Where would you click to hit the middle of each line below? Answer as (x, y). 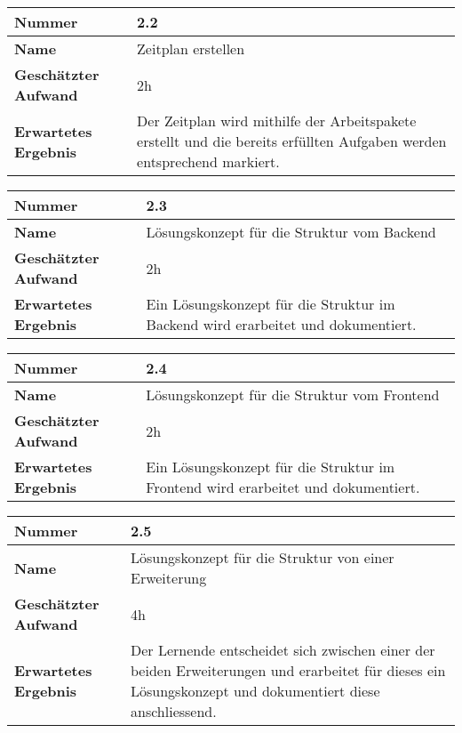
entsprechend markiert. (208, 161)
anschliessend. (173, 711)
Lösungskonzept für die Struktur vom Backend (291, 232)
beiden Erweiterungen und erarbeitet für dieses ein (288, 670)
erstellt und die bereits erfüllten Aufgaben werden (292, 141)
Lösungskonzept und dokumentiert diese (255, 691)
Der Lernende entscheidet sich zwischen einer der (283, 650)
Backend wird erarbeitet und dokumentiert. (281, 324)
